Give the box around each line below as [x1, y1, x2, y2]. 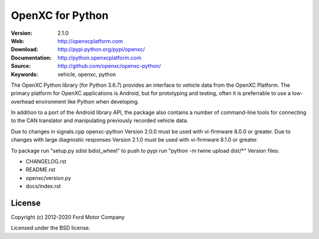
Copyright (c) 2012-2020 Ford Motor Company [11, 214, 125, 221]
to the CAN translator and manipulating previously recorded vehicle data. [11, 117, 188, 124]
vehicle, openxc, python [57, 71, 116, 78]
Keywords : [11, 71, 38, 78]
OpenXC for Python [11, 9, 109, 22]
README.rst [25, 166, 56, 173]
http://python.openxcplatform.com [57, 54, 142, 61]
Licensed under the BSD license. [11, 224, 91, 231]
